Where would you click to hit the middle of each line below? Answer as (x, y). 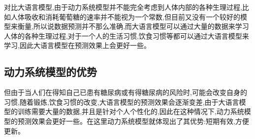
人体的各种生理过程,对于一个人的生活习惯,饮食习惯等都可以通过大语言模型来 (127, 35)
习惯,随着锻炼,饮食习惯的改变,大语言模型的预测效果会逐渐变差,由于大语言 (122, 102)
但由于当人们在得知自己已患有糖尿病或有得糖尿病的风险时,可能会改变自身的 (126, 92)
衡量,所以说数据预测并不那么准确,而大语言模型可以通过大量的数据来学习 (133, 26)
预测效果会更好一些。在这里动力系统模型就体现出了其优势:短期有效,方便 (133, 121)
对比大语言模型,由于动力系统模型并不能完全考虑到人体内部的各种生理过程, (123, 7)
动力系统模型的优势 (50, 72)
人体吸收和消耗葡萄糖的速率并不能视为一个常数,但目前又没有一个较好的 (125, 16)
